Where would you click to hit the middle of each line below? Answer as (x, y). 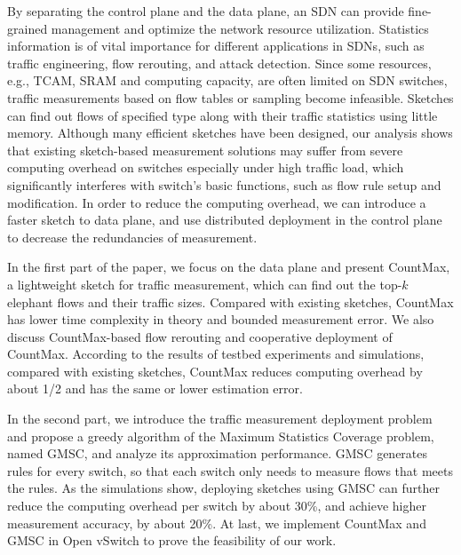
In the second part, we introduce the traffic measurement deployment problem (220, 419)
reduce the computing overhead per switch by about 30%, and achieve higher (217, 506)
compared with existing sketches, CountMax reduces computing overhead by (215, 371)
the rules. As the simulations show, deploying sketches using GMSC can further (223, 488)
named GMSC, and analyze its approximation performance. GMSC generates (218, 453)
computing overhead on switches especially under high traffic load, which (206, 167)
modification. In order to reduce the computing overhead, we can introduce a (217, 202)
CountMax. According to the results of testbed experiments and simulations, (216, 354)
